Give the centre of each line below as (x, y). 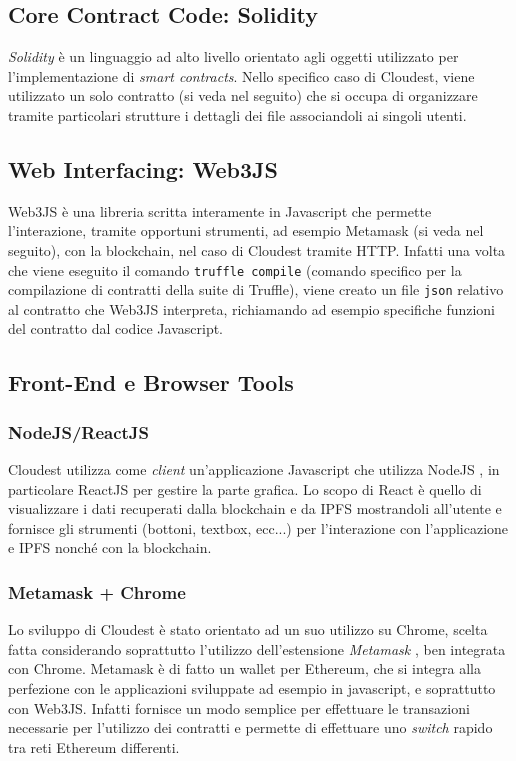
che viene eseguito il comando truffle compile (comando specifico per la (235, 269)
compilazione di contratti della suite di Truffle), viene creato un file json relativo (256, 289)
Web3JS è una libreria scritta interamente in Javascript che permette (220, 210)
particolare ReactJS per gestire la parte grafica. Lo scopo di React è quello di (245, 488)
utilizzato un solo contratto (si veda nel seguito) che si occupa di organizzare (243, 95)
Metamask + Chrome (97, 591)
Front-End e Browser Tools (151, 382)
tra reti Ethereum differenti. (94, 746)
